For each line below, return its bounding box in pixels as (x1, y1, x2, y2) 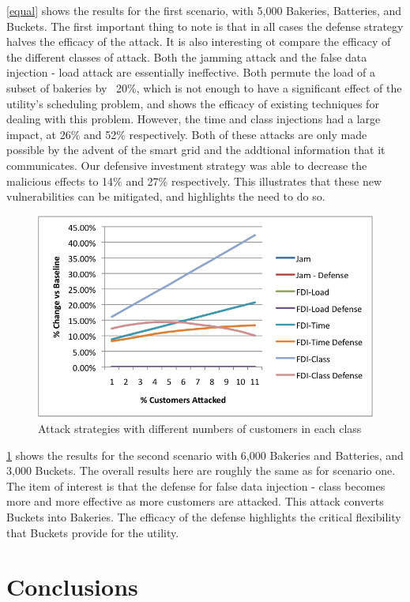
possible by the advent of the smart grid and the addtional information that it (6, 141, 386, 158)
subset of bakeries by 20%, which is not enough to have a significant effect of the (6, 79, 402, 96)
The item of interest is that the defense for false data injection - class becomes (6, 477, 386, 494)
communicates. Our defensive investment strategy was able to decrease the (6, 156, 367, 173)
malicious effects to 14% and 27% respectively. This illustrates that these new (6, 172, 382, 189)
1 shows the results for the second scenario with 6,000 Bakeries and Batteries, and (6, 446, 404, 463)
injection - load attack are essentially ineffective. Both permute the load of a (6, 64, 376, 81)
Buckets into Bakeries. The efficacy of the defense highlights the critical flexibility (6, 508, 401, 525)
